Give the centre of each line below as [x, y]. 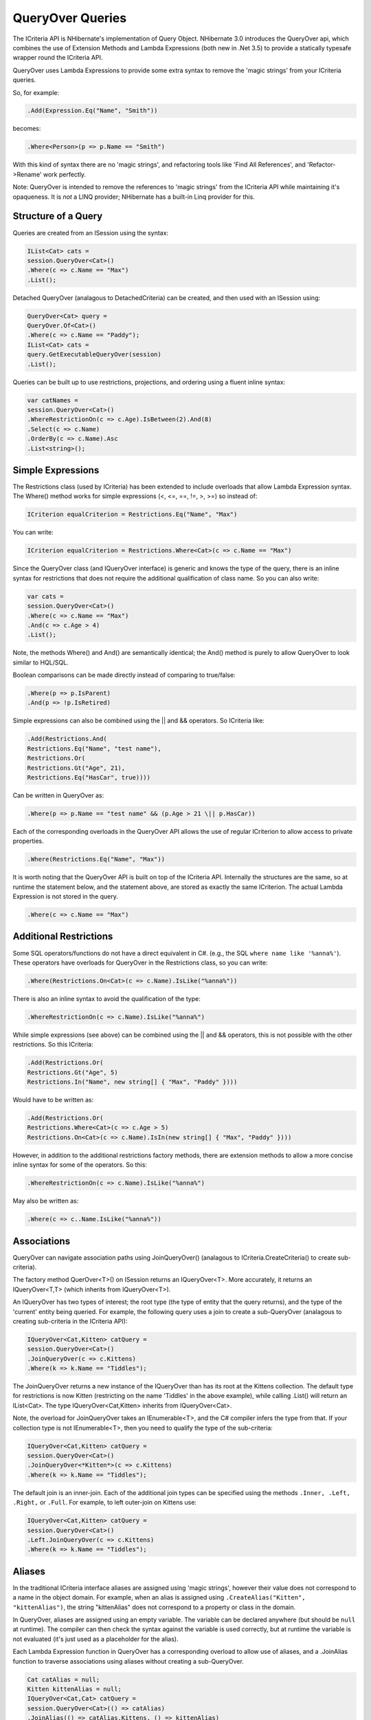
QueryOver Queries [70, 18]
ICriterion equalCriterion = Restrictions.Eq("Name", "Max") [132, 515]
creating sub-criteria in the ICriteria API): [70, 1321]
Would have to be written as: [53, 1100]
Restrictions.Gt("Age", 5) [72, 1072]
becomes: [27, 129]
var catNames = [53, 400]
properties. [28, 841]
